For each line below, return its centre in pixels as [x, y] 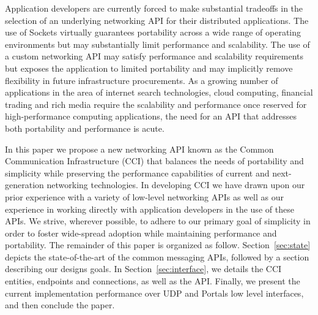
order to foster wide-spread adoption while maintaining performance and [141, 233]
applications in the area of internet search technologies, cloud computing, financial [159, 92]
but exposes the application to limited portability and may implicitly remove [149, 68]
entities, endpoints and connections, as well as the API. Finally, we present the [153, 281]
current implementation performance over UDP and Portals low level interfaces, [154, 293]
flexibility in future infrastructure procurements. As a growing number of [142, 80]
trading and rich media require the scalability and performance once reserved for [156, 104]
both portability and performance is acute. [85, 128]
